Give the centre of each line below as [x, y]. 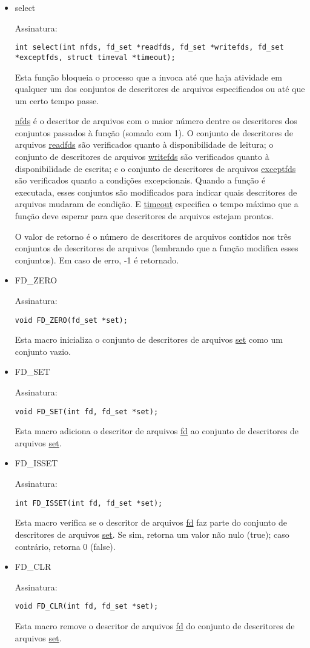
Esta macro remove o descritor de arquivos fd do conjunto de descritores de [155, 625]
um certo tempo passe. [57, 100]
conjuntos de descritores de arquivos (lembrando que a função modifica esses [157, 248]
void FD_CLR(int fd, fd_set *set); [87, 607]
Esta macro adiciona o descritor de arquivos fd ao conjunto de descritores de [157, 431]
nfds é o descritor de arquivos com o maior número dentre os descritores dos [156, 121]
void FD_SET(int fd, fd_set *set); [87, 412]
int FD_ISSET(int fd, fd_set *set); [89, 503]
